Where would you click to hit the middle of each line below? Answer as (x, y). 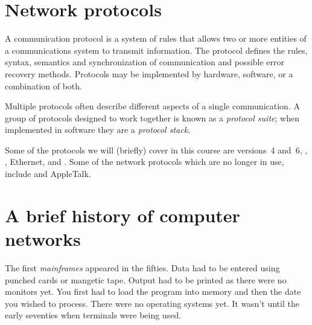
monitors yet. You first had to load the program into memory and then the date (153, 291)
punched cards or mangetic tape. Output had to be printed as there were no (146, 279)
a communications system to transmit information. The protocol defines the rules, (156, 50)
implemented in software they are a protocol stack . (98, 130)
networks (43, 239)
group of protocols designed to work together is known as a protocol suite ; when (152, 117)
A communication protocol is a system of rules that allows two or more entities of (156, 38)
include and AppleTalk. (48, 174)
